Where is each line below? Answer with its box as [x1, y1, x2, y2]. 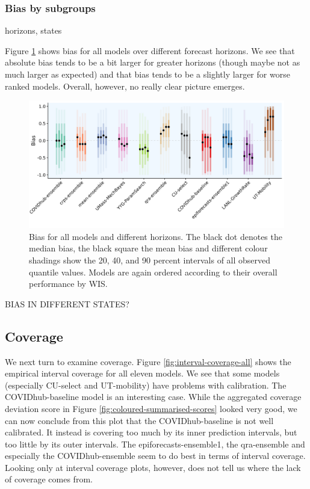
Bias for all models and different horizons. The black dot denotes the [29, 230, 282, 242]
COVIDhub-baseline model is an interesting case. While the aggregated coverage [5, 390, 302, 403]
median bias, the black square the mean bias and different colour [29, 242, 268, 254]
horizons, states [5, 24, 62, 37]
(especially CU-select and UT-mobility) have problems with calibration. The [5, 378, 287, 391]
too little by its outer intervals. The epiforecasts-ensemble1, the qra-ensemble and [5, 437, 305, 450]
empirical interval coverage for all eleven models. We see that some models [5, 367, 280, 380]
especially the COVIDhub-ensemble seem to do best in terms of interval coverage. [5, 449, 306, 462]
